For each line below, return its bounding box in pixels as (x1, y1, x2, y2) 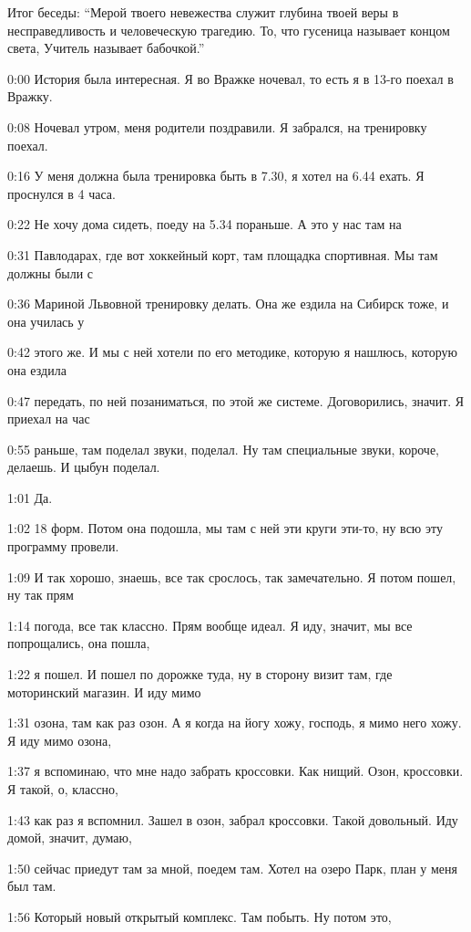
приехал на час (7, 409, 90, 428)
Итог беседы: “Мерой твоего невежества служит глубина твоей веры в (7, 3, 399, 21)
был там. (7, 876, 56, 895)
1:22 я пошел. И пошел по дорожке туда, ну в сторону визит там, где (7, 665, 393, 684)
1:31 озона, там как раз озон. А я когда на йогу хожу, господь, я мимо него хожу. (7, 713, 462, 732)
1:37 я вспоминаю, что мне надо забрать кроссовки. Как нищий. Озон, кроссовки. (7, 761, 464, 780)
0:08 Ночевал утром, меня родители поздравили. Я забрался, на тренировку (7, 117, 427, 136)
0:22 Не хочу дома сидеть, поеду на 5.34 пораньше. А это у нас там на (7, 215, 402, 234)
